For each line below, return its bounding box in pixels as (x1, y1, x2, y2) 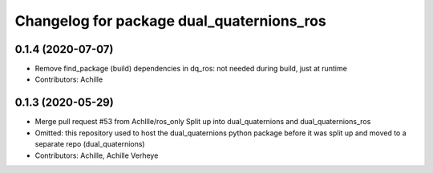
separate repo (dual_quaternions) (34, 139, 145, 149)
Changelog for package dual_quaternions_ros (14, 12, 326, 30)
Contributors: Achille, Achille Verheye (34, 151, 159, 160)
